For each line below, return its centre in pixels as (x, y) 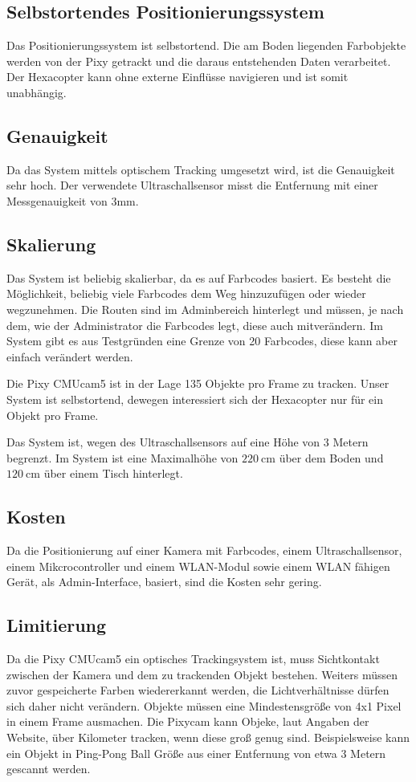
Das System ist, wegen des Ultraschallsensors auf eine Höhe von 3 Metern (188, 442)
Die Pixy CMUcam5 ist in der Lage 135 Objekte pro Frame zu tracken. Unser (198, 383)
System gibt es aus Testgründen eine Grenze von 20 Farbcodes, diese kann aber (202, 341)
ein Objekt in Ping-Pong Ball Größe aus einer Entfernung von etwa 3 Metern (196, 753)
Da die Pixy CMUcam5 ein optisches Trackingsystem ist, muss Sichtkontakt (193, 659)
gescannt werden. (49, 769)
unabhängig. (37, 92)
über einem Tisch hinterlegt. (113, 473)
